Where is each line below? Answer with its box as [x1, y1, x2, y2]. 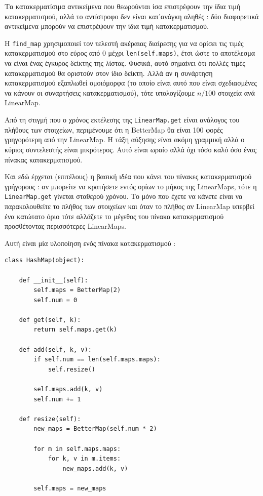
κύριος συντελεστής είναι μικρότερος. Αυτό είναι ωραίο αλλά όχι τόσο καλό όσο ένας [5, 144, 257, 154]
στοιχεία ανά [217, 87, 255, 98]
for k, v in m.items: [48, 455, 121, 463]
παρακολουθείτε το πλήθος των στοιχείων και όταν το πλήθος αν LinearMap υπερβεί [5, 200, 255, 211]
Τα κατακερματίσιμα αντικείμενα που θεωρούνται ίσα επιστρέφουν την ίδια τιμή [5, 1, 241, 11]
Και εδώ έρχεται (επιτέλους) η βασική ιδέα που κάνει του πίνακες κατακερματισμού [5, 171, 252, 182]
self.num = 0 [33, 296, 78, 304]
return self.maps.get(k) [33, 326, 117, 334]
